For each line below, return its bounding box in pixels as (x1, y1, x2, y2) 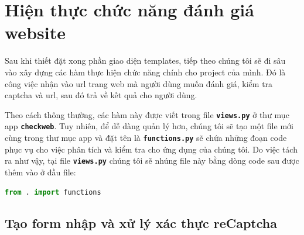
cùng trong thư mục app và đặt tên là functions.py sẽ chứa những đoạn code (5, 132, 287, 143)
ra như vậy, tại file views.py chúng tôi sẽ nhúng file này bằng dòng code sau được (5, 154, 299, 167)
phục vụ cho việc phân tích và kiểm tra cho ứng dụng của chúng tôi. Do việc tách (5, 143, 298, 155)
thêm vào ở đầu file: (5, 165, 76, 178)
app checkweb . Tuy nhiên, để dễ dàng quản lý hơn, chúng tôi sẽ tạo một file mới (5, 120, 293, 132)
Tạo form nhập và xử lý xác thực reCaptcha (5, 214, 277, 232)
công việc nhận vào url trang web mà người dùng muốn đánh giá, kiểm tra (5, 77, 273, 89)
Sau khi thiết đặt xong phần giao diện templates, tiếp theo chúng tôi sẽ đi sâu (5, 54, 286, 67)
